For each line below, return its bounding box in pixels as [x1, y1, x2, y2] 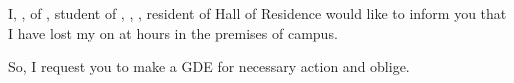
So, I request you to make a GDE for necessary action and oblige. [8, 56, 410, 77]
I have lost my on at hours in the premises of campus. [8, 22, 338, 43]
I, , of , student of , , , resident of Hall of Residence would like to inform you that [8, 3, 507, 23]
